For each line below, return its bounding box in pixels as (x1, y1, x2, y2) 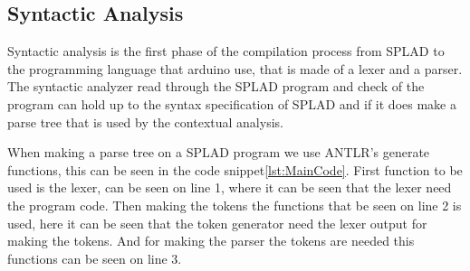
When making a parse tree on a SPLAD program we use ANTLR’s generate (7, 143, 430, 162)
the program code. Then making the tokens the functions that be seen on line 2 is (7, 195, 462, 214)
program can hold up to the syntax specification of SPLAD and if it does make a (7, 94, 456, 113)
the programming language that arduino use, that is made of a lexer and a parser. (7, 59, 463, 78)
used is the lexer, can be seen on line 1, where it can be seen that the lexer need (7, 178, 452, 197)
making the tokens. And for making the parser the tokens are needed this (7, 231, 415, 250)
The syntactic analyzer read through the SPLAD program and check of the (7, 77, 425, 96)
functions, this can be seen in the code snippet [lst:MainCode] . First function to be (7, 160, 463, 179)
